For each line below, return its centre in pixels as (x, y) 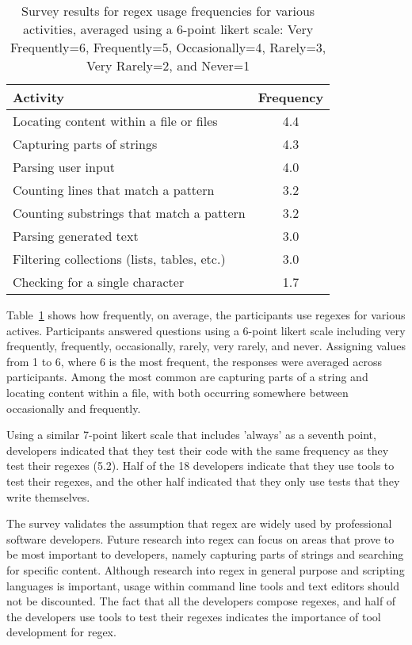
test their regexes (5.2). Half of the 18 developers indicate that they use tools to (200, 466)
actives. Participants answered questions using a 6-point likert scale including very (206, 330)
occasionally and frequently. (74, 408)
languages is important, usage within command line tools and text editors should (203, 585)
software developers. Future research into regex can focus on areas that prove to (200, 538)
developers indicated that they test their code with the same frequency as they (198, 450)
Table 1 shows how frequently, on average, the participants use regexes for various (206, 315)
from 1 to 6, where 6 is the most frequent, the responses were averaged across (194, 361)
